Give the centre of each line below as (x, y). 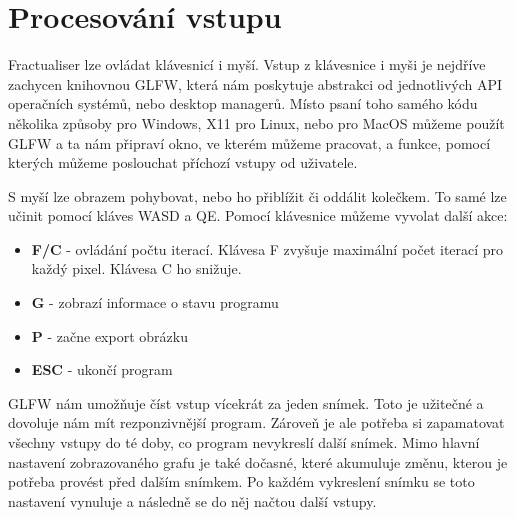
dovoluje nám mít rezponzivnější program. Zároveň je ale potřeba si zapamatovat (256, 422)
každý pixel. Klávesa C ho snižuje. (136, 268)
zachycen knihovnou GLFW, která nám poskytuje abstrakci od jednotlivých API (255, 83)
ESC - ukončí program (102, 369)
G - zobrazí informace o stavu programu (155, 302)
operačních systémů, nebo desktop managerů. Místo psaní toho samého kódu (243, 103)
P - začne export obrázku (109, 335)
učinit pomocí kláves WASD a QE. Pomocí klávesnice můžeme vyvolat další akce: (258, 215)
